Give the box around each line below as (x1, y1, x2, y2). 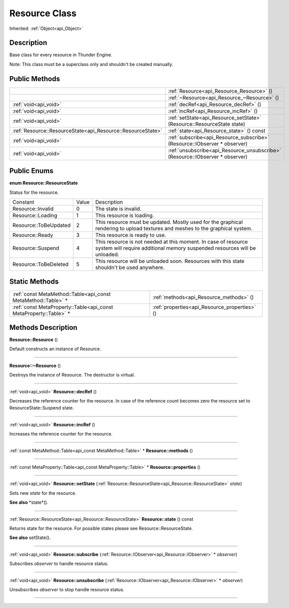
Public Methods (9, 74, 60, 83)
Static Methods (9, 277, 59, 286)
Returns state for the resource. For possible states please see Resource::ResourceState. (9, 525, 193, 531)
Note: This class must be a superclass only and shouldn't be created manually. (9, 61, 174, 67)
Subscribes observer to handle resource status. (9, 561, 109, 567)
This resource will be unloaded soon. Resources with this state (95, 258, 245, 265)
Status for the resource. (9, 189, 59, 195)
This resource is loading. (95, 212, 154, 219)
